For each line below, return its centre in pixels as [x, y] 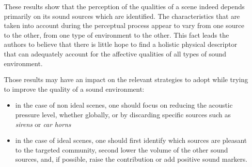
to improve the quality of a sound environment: [74, 89]
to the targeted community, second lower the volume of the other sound [122, 149]
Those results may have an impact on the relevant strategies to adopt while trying [126, 79]
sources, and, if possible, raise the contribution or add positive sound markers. [131, 159]
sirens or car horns [43, 124]
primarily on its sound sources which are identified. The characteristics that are [122, 16]
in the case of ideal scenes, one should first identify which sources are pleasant [131, 140]
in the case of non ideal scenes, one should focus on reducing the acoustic [124, 105]
